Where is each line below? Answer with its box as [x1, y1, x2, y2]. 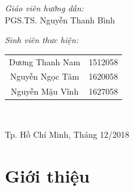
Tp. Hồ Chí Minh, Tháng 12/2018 [5, 128, 130, 140]
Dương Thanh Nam [9, 55, 81, 68]
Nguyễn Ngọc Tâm [10, 70, 80, 83]
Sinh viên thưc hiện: [5, 34, 79, 46]
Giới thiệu [5, 163, 90, 187]
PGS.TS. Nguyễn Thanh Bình [5, 13, 115, 26]
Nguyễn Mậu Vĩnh [11, 85, 79, 98]
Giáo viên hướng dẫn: [5, 2, 84, 14]
